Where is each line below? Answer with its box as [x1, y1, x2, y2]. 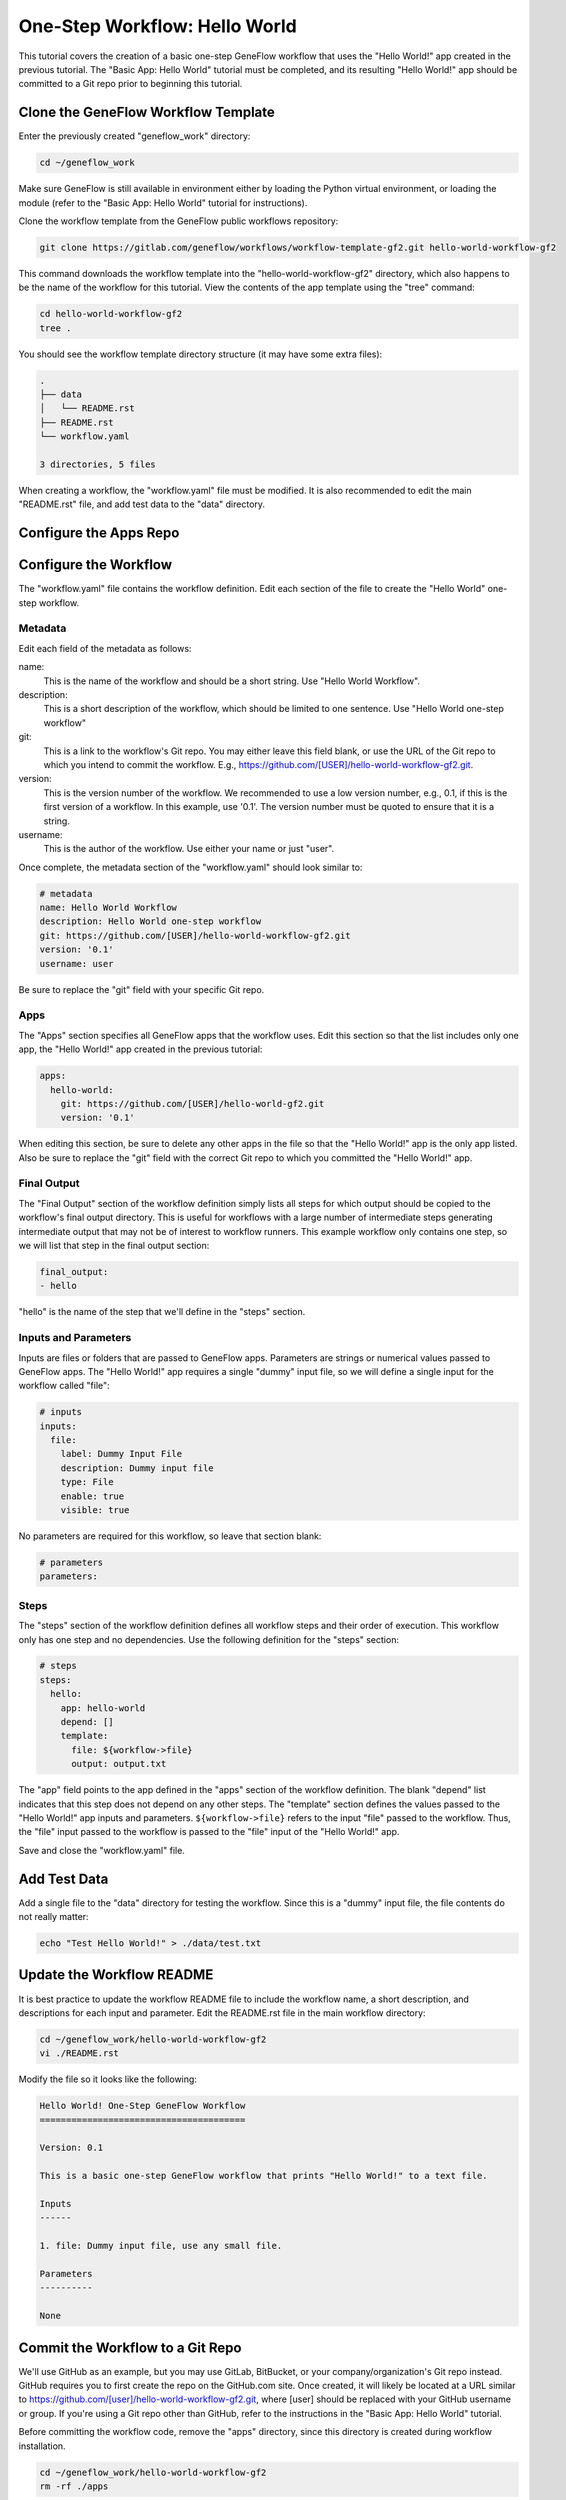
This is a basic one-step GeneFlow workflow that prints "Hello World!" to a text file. [39, 2170, 489, 2182]
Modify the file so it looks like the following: [18, 2073, 197, 2085]
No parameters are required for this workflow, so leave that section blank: [18, 1530, 322, 1542]
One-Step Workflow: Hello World [18, 15, 297, 37]
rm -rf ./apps [39, 2480, 109, 2492]
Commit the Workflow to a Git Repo [18, 2339, 242, 2356]
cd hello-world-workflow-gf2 [39, 308, 183, 320]
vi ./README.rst [39, 2048, 120, 2059]
